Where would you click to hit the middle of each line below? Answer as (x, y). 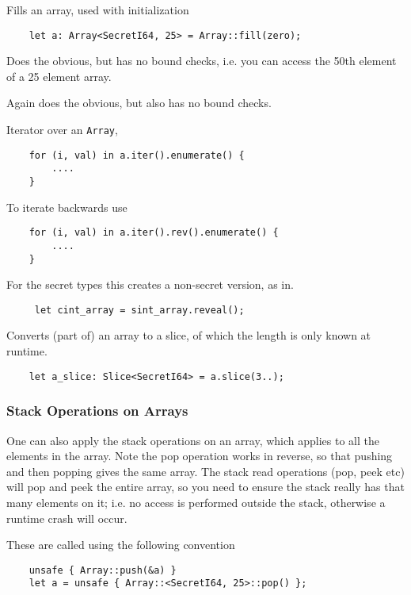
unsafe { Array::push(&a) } (103, 570)
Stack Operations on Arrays (97, 411)
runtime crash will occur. (67, 518)
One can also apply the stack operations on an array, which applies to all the (193, 440)
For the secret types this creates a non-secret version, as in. (150, 284)
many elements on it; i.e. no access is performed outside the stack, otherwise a (196, 502)
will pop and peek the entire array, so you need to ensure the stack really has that (205, 487)
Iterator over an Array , (62, 130)
